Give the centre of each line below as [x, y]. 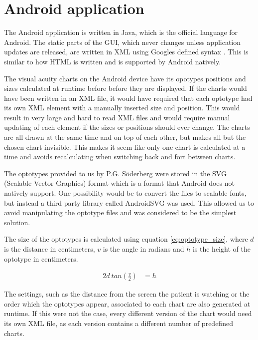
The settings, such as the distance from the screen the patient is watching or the [127, 294]
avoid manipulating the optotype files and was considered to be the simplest [120, 212]
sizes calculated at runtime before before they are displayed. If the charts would [126, 88]
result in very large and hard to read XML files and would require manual [117, 117]
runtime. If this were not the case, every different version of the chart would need [128, 313]
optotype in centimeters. [41, 258]
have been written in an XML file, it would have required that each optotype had [128, 98]
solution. [17, 222]
